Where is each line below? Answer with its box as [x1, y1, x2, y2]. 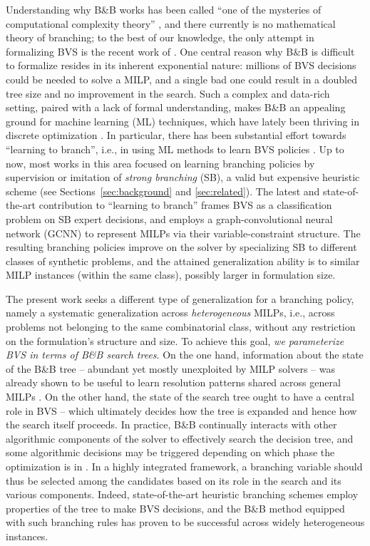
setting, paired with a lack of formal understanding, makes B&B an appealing [6, 100, 346, 115]
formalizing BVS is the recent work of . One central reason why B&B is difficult [6, 43, 355, 58]
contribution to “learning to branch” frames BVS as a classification [38, 197, 332, 212]
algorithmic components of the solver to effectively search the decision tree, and [6, 431, 354, 445]
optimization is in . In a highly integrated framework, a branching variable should [6, 459, 363, 473]
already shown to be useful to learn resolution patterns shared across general [6, 375, 341, 390]
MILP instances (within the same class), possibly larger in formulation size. [6, 267, 336, 282]
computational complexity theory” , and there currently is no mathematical [6, 16, 336, 31]
